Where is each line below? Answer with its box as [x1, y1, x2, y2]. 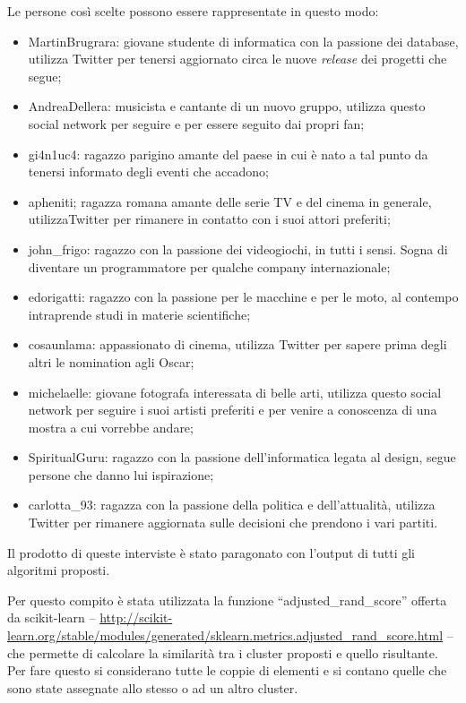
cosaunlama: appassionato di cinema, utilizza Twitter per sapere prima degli [28, 335, 447, 354]
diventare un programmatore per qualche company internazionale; [28, 257, 391, 276]
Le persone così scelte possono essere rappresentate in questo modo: [7, 2, 379, 20]
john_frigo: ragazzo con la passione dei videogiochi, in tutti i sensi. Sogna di [28, 239, 448, 258]
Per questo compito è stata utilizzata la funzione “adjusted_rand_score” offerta [7, 590, 447, 609]
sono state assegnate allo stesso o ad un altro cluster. [7, 678, 298, 697]
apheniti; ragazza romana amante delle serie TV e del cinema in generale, [28, 192, 432, 210]
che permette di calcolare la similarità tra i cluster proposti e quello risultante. [7, 643, 438, 662]
